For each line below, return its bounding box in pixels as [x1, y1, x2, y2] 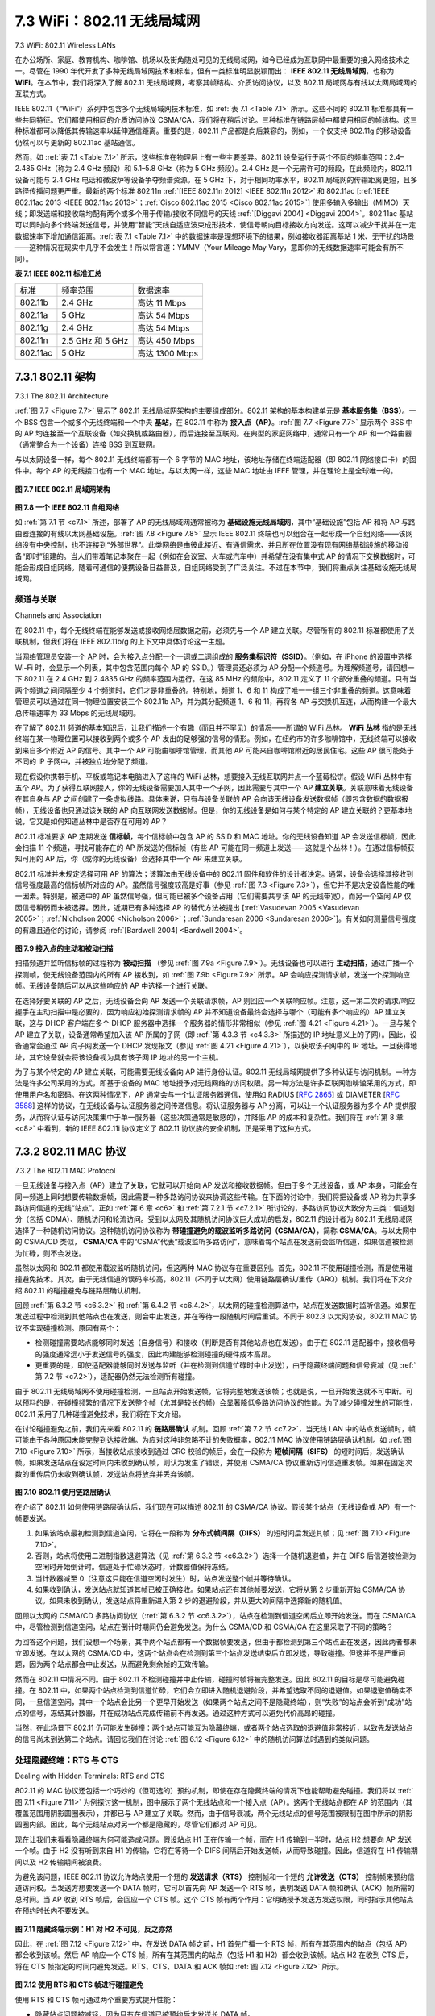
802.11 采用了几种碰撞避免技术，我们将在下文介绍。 [14, 1409, 186, 1418]
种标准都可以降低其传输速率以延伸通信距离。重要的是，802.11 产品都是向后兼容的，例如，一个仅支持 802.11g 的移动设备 [14, 126, 412, 136]
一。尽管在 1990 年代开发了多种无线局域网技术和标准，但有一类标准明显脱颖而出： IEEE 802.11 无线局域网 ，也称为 [14, 66, 395, 76]
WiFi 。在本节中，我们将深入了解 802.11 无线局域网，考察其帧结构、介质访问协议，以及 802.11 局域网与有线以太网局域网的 [14, 77, 418, 87]
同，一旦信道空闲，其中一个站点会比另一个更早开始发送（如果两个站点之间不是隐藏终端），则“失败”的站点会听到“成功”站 [14, 1697, 412, 1706]
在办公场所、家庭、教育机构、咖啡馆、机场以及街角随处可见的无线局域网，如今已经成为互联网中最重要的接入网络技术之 [14, 55, 410, 65]
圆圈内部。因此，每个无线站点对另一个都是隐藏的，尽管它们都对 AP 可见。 [14, 1819, 262, 1830]
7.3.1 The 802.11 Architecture [14, 391, 109, 401]
